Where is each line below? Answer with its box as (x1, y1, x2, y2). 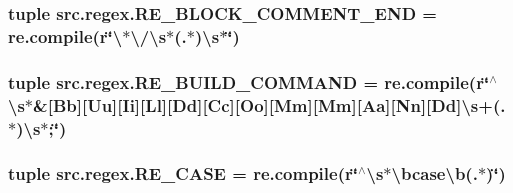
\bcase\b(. (391, 161, 478, 186)
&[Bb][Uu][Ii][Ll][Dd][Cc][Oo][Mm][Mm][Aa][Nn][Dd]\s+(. (33, 92, 506, 117)
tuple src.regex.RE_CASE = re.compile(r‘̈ (8, 161, 358, 186)
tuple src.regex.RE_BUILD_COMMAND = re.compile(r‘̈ (8, 69, 490, 94)
